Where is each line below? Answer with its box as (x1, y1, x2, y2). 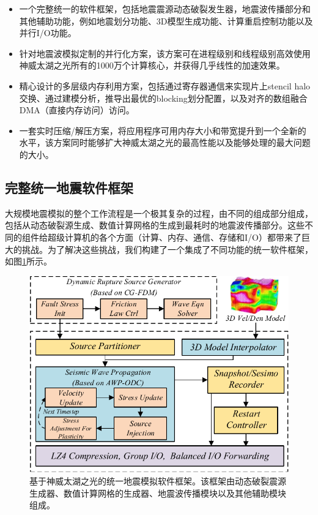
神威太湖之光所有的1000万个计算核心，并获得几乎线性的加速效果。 (19, 59, 285, 72)
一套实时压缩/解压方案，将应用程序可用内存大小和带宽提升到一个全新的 (19, 124, 306, 137)
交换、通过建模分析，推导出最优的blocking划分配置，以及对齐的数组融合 (19, 91, 308, 104)
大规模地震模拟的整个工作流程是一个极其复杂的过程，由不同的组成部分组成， (5, 206, 313, 219)
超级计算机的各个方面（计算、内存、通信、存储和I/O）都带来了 (47, 230, 301, 243)
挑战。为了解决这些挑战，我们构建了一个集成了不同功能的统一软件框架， (21, 242, 313, 255)
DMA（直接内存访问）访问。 (19, 103, 135, 116)
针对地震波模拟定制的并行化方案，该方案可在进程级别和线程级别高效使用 (19, 47, 311, 59)
